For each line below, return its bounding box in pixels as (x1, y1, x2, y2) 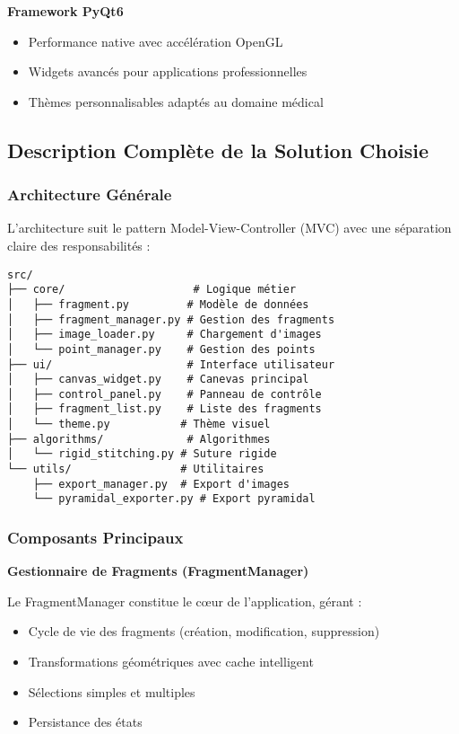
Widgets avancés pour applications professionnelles (28, 62, 307, 81)
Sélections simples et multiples (28, 682, 195, 701)
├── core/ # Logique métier (7, 283, 297, 296)
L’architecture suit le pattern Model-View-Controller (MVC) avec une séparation (7, 218, 452, 237)
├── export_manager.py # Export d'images (32, 477, 290, 491)
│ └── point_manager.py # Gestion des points (7, 342, 316, 356)
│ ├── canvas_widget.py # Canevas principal (7, 373, 309, 386)
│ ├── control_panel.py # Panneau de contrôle (7, 387, 322, 401)
